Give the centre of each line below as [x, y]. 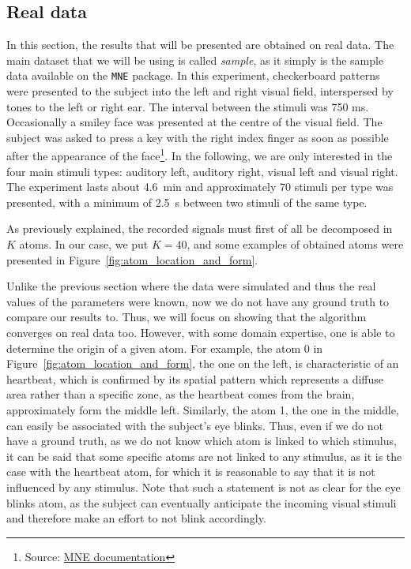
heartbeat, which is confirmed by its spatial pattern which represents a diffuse [195, 378]
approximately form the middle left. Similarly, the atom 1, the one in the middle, [203, 409]
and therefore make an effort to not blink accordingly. [136, 518]
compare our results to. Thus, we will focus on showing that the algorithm [187, 317]
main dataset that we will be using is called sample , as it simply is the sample [195, 60]
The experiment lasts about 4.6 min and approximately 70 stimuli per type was [200, 187]
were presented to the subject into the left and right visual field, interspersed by [200, 91]
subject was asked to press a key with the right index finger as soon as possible [198, 137]
